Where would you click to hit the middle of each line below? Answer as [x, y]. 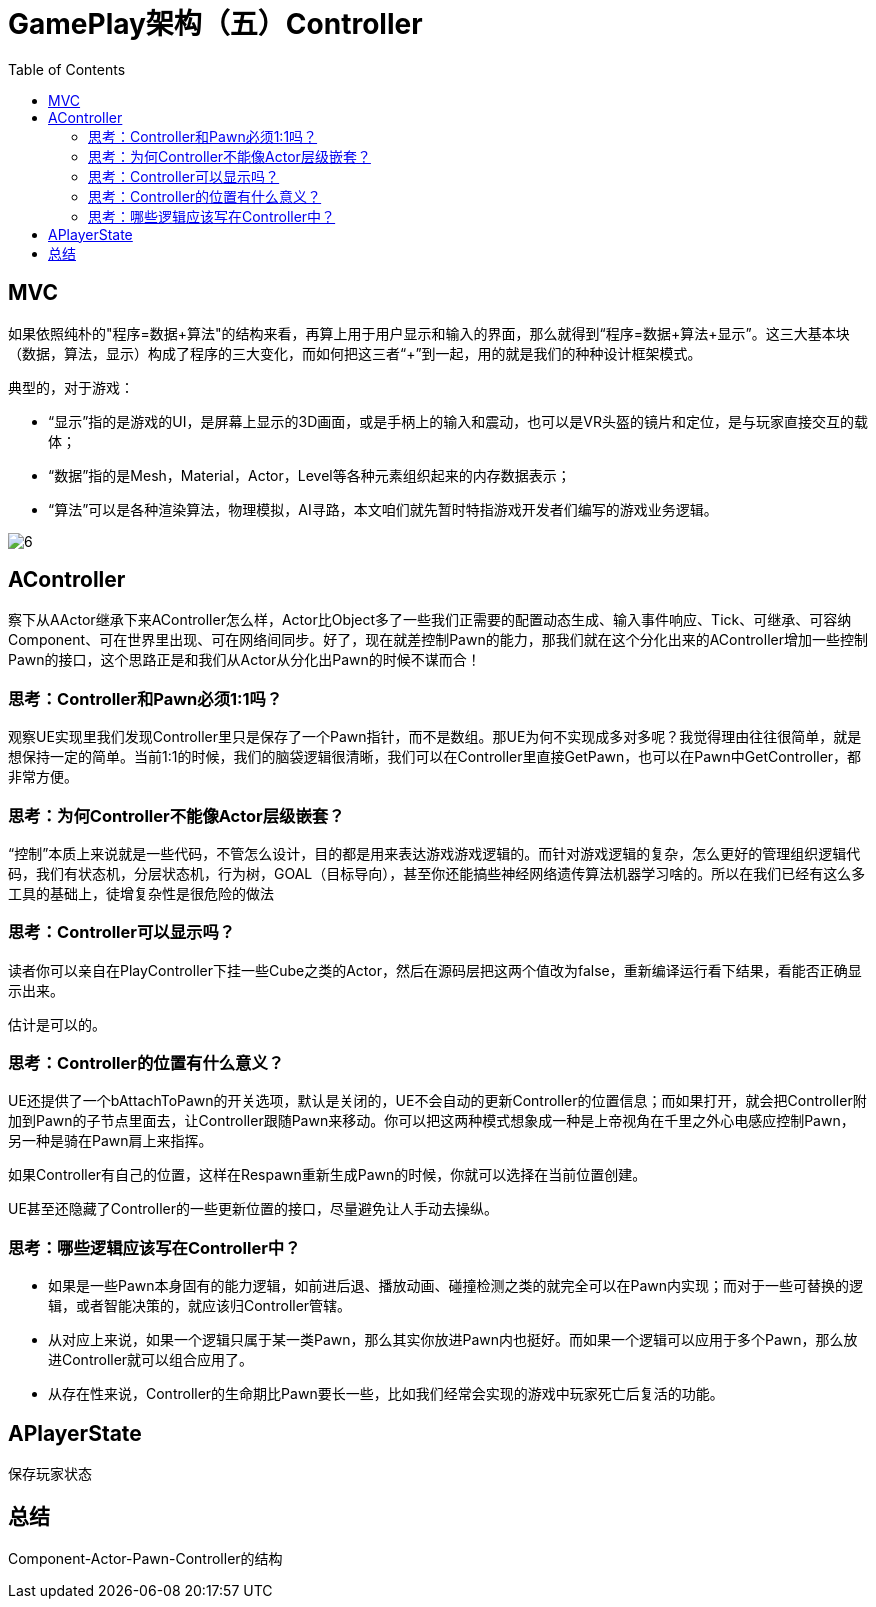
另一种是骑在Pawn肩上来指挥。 [110, 1141]
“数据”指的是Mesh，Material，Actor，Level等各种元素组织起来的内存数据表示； [309, 475]
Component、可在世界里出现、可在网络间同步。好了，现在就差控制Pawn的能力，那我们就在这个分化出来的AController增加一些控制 [438, 640]
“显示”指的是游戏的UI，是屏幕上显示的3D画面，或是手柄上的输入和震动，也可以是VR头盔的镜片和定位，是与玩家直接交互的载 [458, 421]
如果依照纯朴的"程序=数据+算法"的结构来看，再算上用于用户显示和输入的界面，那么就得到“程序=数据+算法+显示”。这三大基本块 [429, 333]
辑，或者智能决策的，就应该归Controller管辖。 [200, 1306]
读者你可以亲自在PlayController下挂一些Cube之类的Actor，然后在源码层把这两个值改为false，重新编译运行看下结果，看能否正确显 [435, 970]
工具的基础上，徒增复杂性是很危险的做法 [141, 893]
